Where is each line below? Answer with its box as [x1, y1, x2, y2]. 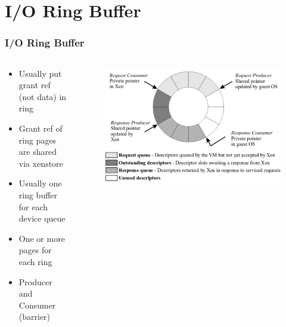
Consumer [18, 298, 56, 311]
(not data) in [18, 90, 67, 102]
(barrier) [18, 310, 51, 323]
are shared [18, 145, 57, 158]
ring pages [18, 133, 57, 146]
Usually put [18, 67, 62, 79]
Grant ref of [18, 122, 63, 134]
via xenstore [18, 157, 63, 169]
